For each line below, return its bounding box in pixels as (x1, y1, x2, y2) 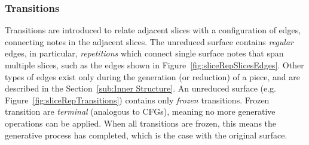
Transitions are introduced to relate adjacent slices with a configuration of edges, (5, 24, 301, 36)
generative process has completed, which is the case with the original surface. (5, 128, 287, 141)
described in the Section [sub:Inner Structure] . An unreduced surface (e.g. (5, 82, 276, 94)
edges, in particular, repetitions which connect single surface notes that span (5, 47, 284, 59)
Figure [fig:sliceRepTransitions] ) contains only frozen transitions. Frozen (5, 93, 270, 106)
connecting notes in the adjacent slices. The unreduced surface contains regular (5, 35, 293, 48)
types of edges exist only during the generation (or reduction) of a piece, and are (5, 70, 300, 83)
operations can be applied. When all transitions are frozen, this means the (5, 116, 277, 129)
